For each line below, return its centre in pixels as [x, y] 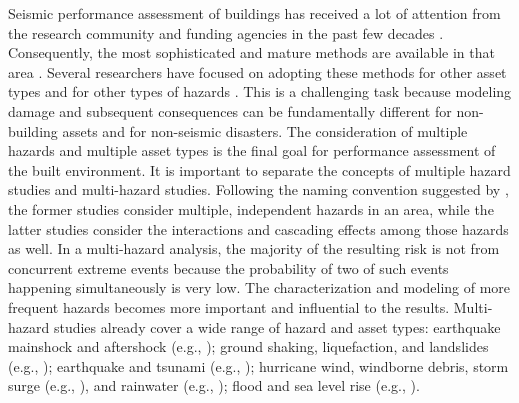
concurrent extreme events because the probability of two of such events [228, 267]
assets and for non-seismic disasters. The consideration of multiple [265, 130]
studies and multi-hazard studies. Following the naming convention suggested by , [258, 189]
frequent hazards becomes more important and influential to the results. [229, 306]
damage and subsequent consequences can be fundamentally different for [230, 110]
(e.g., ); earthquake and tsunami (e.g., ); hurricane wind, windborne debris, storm [258, 365]
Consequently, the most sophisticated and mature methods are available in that [251, 52]
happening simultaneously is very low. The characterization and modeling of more [259, 287]
